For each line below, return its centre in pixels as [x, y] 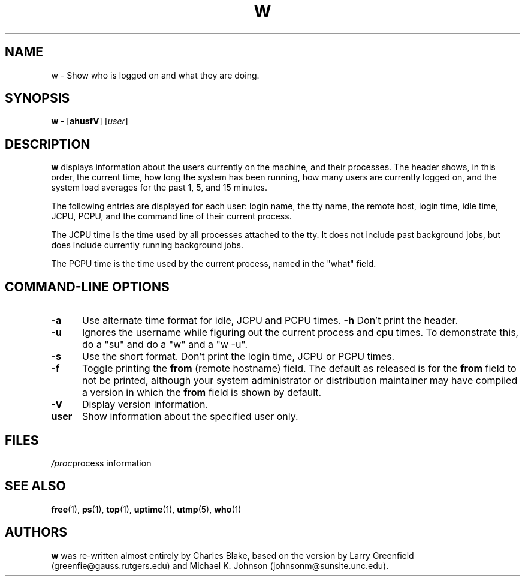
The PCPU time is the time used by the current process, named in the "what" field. [214, 264]
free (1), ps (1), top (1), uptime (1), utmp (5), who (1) [146, 509]
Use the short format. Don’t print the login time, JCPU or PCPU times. [238, 356]
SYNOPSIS [37, 98]
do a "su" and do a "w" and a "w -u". [165, 344]
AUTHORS [36, 532]
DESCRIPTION [48, 144]
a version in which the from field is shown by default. [202, 392]
